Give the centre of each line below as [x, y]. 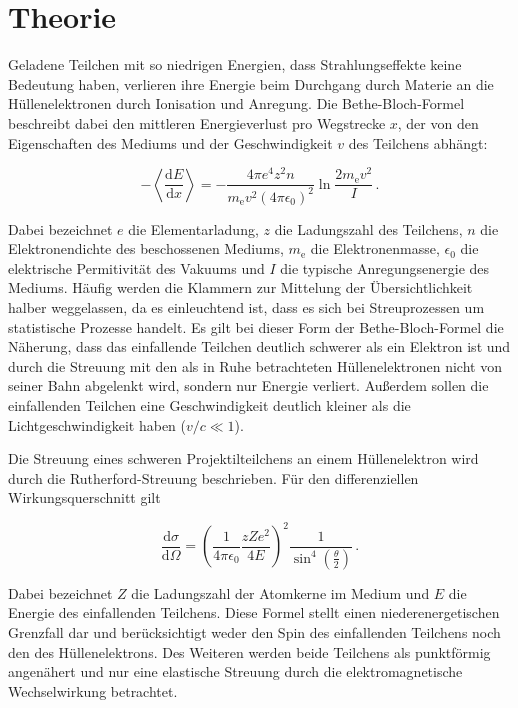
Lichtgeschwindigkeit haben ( [97, 424]
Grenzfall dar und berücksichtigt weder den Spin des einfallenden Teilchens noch [254, 632]
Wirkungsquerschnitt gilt [84, 497]
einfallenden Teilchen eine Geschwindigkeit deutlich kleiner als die [209, 404]
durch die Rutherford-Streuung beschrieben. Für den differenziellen [213, 477]
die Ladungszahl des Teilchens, [368, 228]
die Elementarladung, [193, 228]
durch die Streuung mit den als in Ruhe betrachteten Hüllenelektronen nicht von [255, 365]
